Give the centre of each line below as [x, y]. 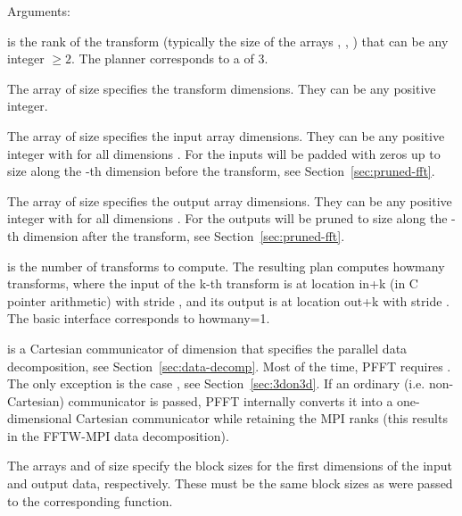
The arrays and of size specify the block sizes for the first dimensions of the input [230, 466]
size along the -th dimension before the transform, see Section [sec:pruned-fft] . [221, 171]
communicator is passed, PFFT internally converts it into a [231, 400]
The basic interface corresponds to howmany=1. [139, 318]
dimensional [40, 418]
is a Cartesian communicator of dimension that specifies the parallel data [207, 348]
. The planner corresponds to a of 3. [169, 58]
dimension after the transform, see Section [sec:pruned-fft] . [184, 235]
